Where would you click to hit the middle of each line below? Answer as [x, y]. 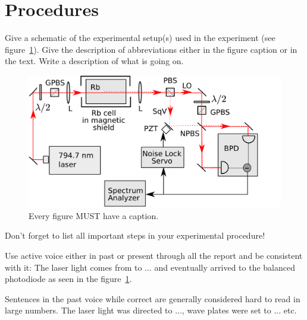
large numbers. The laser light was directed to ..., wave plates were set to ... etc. [151, 310]
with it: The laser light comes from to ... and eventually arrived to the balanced [150, 267]
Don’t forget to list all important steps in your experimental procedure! [135, 235]
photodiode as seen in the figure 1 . [68, 279]
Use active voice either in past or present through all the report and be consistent [154, 256]
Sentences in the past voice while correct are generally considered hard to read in [153, 298]
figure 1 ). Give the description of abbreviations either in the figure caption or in [151, 49]
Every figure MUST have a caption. [94, 215]
